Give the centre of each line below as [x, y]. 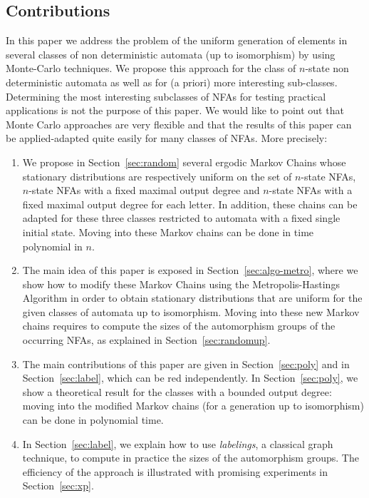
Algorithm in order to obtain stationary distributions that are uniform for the [192, 298]
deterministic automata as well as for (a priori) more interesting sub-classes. [172, 82]
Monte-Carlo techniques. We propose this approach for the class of [151, 68]
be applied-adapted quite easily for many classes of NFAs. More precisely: [167, 138]
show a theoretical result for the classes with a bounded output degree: [177, 391]
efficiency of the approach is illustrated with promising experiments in [175, 471]
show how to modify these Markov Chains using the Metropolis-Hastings [181, 284]
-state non [327, 68]
